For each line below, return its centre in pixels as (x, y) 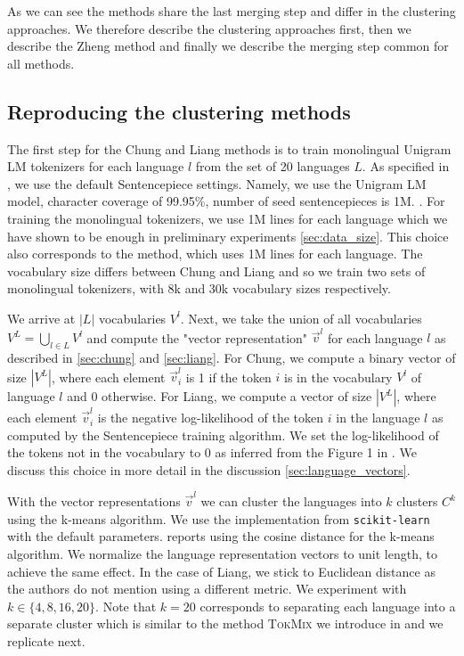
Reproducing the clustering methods (179, 111)
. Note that (126, 606)
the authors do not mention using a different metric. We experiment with (207, 589)
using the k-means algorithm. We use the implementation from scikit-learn (219, 518)
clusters (417, 501)
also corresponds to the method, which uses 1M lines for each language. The (215, 254)
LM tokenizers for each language (96, 166)
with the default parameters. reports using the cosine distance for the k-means (221, 536)
